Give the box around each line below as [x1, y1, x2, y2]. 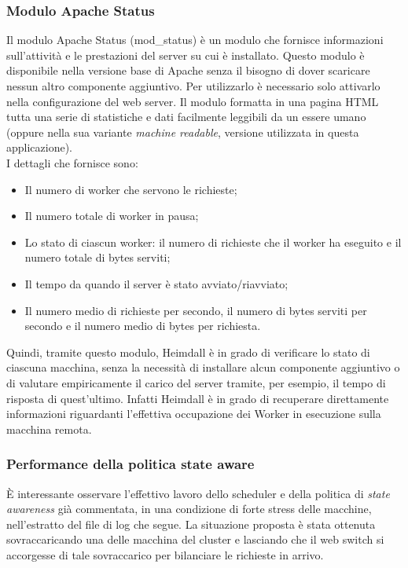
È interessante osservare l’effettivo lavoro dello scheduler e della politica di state [6, 485, 390, 501]
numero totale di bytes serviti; [24, 249, 171, 266]
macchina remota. [6, 420, 92, 437]
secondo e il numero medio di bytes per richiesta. [24, 317, 261, 334]
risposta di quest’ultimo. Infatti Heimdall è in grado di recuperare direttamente [6, 390, 389, 406]
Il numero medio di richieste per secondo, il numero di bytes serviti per [24, 302, 367, 318]
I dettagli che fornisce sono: [6, 154, 138, 170]
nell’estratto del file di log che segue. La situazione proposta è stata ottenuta [6, 515, 376, 532]
